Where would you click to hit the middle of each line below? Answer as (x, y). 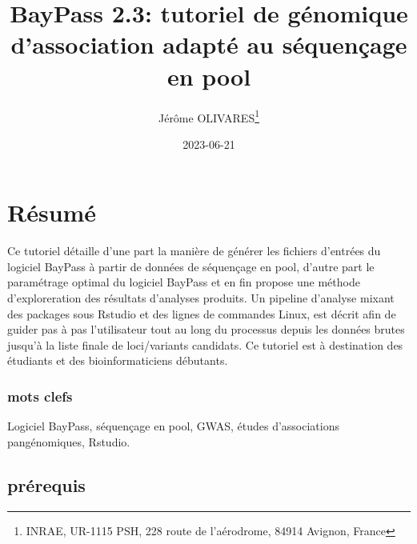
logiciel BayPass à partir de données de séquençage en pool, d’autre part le (191, 266)
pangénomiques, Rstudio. (69, 441)
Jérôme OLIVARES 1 (209, 116)
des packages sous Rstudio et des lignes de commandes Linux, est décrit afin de (202, 313)
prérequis (46, 484)
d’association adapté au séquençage (209, 44)
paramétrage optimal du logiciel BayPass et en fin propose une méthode (184, 282)
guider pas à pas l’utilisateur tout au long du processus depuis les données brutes (206, 329)
